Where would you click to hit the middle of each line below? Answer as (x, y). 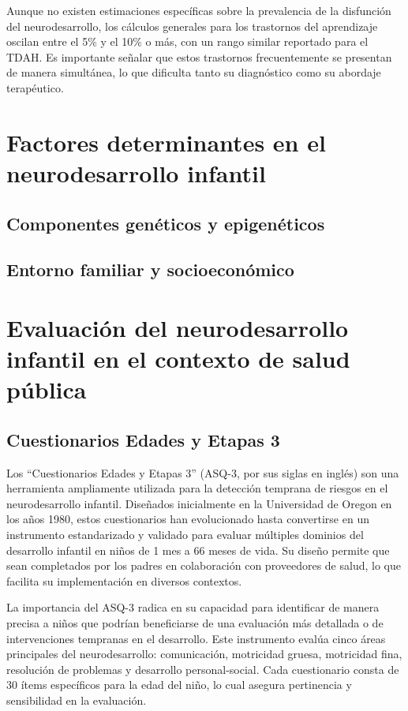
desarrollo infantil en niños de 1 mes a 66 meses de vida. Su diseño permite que (198, 550)
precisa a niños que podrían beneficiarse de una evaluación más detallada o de (195, 622)
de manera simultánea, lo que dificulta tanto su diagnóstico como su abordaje (194, 72)
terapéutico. (35, 87)
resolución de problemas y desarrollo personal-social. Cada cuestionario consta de (203, 669)
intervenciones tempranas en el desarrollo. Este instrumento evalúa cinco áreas (196, 638)
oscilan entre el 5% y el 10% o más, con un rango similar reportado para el (187, 41)
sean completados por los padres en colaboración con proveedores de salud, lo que (204, 565)
